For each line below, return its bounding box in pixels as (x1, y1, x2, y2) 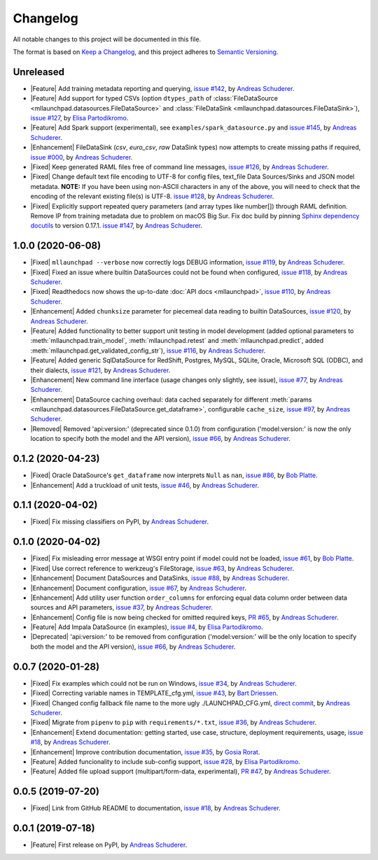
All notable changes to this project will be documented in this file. (13, 35, 202, 43)
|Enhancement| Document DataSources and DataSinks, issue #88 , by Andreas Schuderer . (30, 574, 290, 582)
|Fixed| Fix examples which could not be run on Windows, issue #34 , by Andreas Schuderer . (30, 679, 297, 687)
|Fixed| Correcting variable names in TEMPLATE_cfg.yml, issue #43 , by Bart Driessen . (30, 689, 279, 698)
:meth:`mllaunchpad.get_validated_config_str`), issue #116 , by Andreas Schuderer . (30, 346, 266, 355)
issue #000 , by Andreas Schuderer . (30, 153, 133, 161)
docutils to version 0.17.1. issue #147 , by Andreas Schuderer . (30, 221, 203, 230)
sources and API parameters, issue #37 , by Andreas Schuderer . (30, 603, 213, 612)
